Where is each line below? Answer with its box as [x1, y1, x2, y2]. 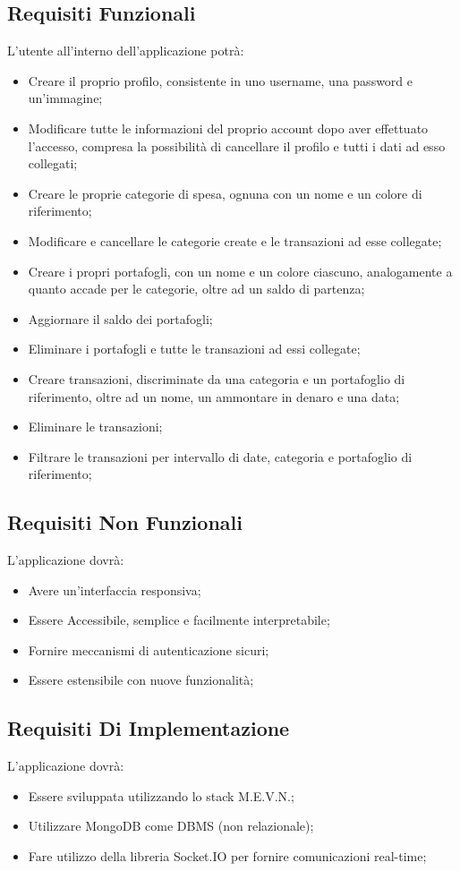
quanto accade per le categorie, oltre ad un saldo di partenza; [28, 279, 365, 298]
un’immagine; [28, 89, 103, 107]
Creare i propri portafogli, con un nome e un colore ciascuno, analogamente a [28, 261, 453, 280]
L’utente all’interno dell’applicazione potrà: [7, 41, 244, 60]
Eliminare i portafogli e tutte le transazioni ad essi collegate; [28, 339, 361, 358]
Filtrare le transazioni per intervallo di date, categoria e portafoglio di [28, 447, 413, 465]
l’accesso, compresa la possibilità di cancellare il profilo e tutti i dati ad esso [28, 136, 446, 155]
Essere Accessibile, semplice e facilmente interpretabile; [28, 611, 330, 629]
